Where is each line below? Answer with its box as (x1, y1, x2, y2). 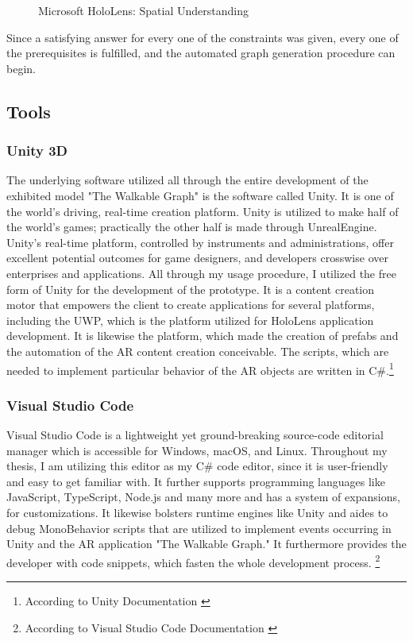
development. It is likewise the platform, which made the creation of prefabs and (6, 327, 399, 344)
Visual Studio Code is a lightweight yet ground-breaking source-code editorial (6, 426, 384, 442)
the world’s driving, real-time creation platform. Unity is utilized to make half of (6, 203, 399, 219)
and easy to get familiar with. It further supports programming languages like (6, 473, 385, 489)
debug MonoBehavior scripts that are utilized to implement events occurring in (6, 519, 392, 536)
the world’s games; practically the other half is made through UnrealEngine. (6, 218, 377, 235)
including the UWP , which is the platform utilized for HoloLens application (6, 311, 374, 328)
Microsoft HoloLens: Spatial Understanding (38, 2, 249, 18)
